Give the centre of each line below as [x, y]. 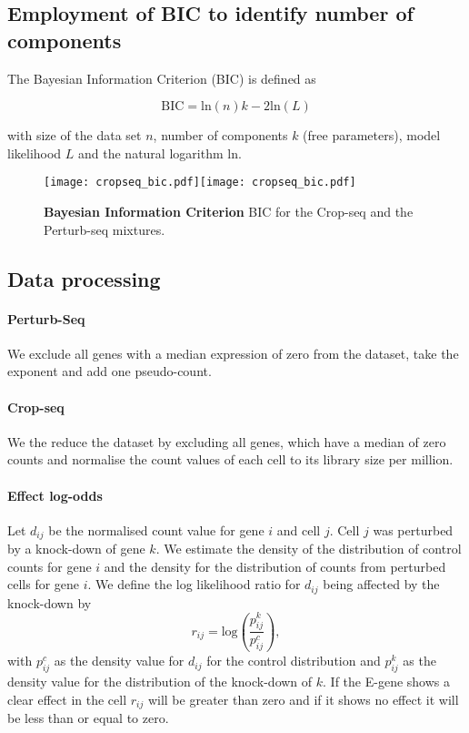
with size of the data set [75, 135]
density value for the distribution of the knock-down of [160, 681]
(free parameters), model [372, 135]
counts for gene [50, 566]
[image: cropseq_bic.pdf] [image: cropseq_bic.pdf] [200, 183]
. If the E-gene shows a [386, 681]
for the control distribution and [294, 661]
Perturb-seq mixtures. [105, 229]
